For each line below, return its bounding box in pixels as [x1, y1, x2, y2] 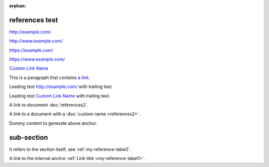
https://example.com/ [9, 47, 53, 53]
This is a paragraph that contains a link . [9, 75, 90, 81]
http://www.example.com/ [9, 38, 63, 44]
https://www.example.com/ [9, 56, 65, 62]
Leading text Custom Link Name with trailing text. [9, 92, 111, 99]
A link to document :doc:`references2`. [9, 102, 89, 108]
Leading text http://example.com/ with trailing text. [9, 83, 113, 89]
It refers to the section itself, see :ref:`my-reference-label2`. [9, 146, 132, 152]
